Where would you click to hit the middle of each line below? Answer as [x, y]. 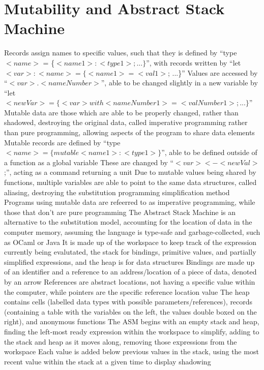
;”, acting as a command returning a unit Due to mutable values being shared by [130, 172]
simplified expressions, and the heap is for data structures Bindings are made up [129, 261]
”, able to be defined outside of [209, 152]
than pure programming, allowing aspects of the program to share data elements [129, 132]
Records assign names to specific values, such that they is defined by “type [121, 53]
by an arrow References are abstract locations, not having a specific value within [130, 281]
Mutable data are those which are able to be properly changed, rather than [121, 112]
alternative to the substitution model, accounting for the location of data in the [128, 222]
